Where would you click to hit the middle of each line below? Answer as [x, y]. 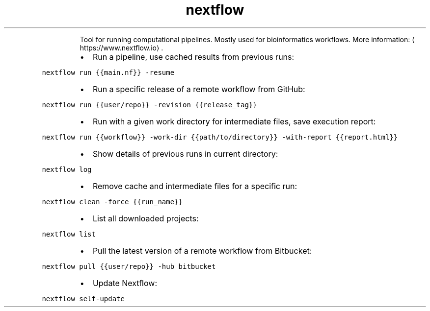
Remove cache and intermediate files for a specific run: [195, 186]
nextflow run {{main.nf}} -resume [108, 72]
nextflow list [69, 234]
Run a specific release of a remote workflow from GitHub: [199, 89]
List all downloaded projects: [146, 218]
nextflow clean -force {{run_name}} [112, 202]
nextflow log [67, 169]
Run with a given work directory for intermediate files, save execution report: [234, 121]
